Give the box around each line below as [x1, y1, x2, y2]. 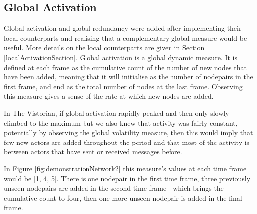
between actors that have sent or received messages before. [4, 146, 182, 157]
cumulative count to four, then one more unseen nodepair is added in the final [4, 192, 242, 203]
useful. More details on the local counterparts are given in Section [4, 42, 205, 53]
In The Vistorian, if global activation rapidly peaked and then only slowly [4, 107, 229, 118]
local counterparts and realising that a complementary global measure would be [4, 32, 247, 43]
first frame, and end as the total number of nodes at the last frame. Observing [4, 81, 243, 91]
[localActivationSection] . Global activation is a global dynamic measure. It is [4, 52, 237, 62]
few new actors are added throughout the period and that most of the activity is [4, 137, 250, 147]
